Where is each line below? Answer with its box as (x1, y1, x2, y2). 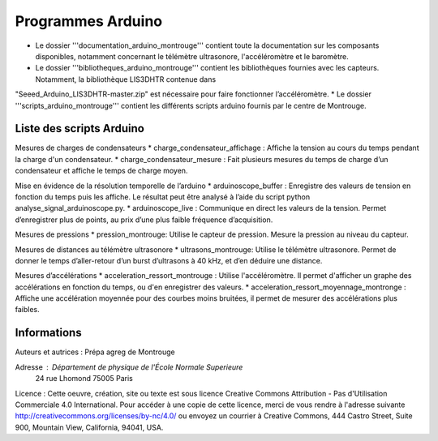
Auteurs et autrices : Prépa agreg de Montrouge (15, 347, 175, 357)
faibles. (15, 305, 40, 315)
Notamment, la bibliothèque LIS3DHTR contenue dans (35, 74, 217, 84)
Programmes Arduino (15, 12, 162, 30)
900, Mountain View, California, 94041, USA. (15, 422, 164, 432)
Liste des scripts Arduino (15, 122, 145, 135)
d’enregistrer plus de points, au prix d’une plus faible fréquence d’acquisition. (15, 215, 273, 225)
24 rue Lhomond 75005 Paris (35, 374, 133, 383)
